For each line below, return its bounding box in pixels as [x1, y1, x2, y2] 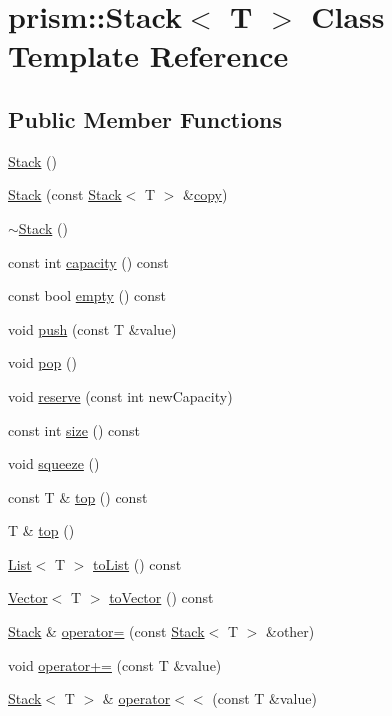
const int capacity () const [8, 251, 169, 272]
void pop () [8, 352, 77, 373]
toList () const [93, 553, 182, 574]
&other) [265, 621, 315, 642]
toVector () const [109, 587, 214, 608]
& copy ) [183, 184, 228, 205]
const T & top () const [8, 486, 148, 507]
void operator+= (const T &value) [8, 654, 222, 675]
